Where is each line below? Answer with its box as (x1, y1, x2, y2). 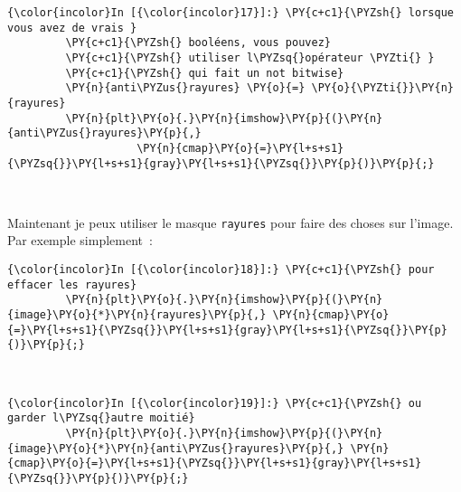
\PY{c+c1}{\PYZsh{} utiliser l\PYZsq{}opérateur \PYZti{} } (65, 51, 435, 64)
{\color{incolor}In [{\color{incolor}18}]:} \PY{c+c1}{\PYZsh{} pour (7, 263, 435, 277)
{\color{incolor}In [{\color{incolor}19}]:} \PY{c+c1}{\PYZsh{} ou (7, 396, 422, 410)
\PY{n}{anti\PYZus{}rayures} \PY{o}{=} (65, 81, 306, 95)
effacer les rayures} (7, 278, 137, 291)
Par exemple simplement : (7, 231, 153, 250)
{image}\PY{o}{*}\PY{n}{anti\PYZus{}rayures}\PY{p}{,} (7, 441, 344, 455)
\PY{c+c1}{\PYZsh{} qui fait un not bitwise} (65, 66, 344, 80)
